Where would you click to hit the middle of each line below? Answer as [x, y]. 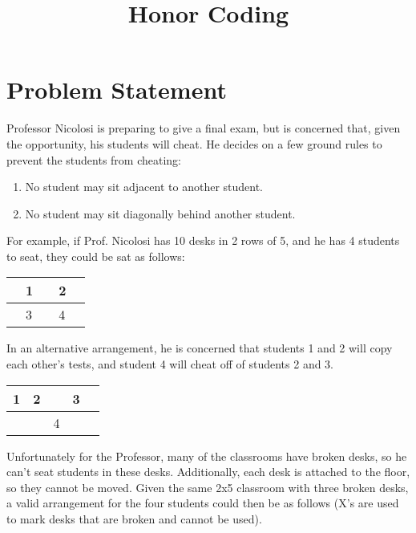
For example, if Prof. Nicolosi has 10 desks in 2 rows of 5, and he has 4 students [203, 240]
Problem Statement [117, 90]
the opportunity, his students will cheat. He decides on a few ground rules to [194, 143]
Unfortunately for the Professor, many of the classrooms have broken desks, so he [207, 456]
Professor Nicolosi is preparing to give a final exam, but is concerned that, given [204, 128]
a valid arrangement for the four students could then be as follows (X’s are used [203, 503]
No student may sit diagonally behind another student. [160, 213]
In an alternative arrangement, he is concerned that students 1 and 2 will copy [200, 348]
